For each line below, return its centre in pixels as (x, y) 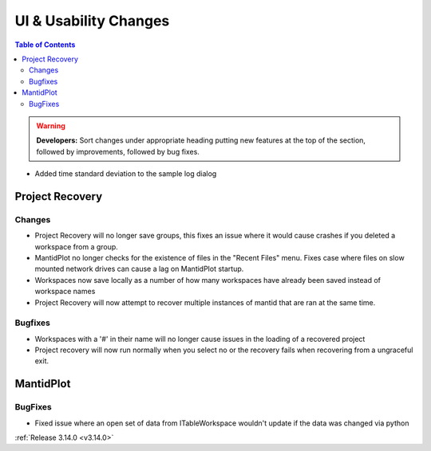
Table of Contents (45, 45)
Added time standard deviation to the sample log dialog (126, 174)
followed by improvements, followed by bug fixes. (118, 151)
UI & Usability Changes (92, 21)
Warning (51, 125)
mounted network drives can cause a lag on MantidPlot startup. (139, 269)
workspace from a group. (77, 246)
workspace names (65, 292)
